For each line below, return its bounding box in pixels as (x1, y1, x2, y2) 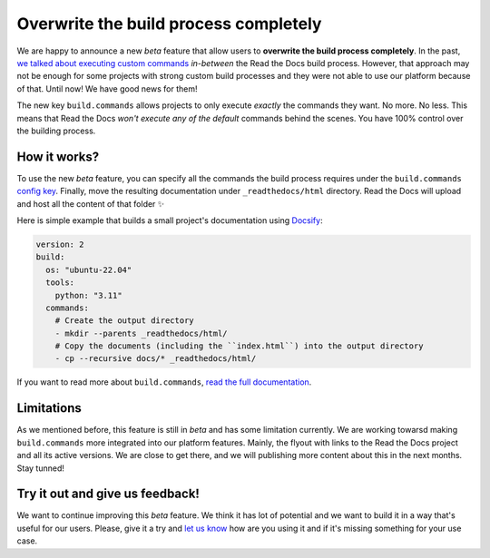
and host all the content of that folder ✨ (16, 198, 165, 209)
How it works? (16, 149, 100, 164)
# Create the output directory (54, 316, 194, 326)
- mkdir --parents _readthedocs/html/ (54, 328, 228, 338)
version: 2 (35, 239, 84, 250)
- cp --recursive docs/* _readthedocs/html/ (54, 354, 257, 364)
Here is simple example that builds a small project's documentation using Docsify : (16, 214, 323, 226)
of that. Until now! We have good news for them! (16, 83, 198, 94)
